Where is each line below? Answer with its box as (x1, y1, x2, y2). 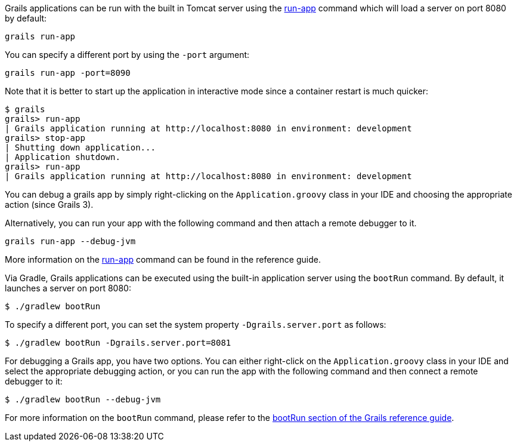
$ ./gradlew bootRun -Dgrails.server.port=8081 (5, 338, 231, 347)
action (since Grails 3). (5, 199, 94, 210)
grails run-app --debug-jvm (5, 236, 136, 246)
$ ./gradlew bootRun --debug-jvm (5, 395, 161, 404)
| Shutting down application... (5, 143, 156, 152)
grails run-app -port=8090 (5, 68, 131, 78)
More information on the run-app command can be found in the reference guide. (5, 254, 321, 264)
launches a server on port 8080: (5, 283, 131, 293)
